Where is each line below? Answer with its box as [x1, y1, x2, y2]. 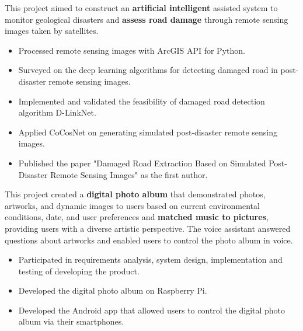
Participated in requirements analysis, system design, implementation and [18, 253, 283, 266]
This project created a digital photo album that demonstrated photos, [5, 188, 266, 200]
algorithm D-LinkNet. [18, 106, 96, 119]
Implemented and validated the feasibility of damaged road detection [18, 95, 265, 107]
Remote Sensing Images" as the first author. [50, 168, 208, 180]
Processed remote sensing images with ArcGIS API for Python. [18, 44, 245, 56]
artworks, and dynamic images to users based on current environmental [5, 199, 260, 211]
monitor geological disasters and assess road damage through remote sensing [5, 13, 288, 25]
